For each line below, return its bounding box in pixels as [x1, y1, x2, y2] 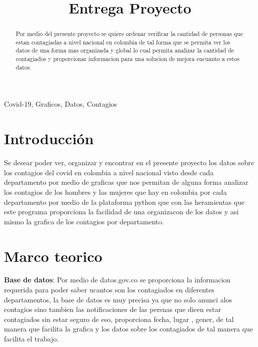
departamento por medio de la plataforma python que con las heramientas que [4, 196, 244, 207]
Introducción [4, 128, 94, 149]
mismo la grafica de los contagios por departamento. [4, 216, 164, 226]
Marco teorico [4, 245, 102, 266]
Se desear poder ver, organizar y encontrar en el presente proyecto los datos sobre [4, 157, 254, 168]
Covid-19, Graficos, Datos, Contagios [4, 99, 117, 109]
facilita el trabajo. [4, 333, 59, 344]
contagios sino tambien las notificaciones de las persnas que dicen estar [4, 304, 221, 314]
